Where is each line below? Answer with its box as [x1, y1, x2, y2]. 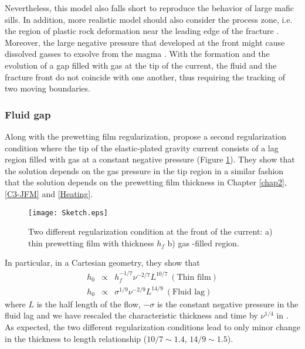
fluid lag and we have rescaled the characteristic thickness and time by [5, 309, 258, 321]
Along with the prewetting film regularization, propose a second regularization [5, 130, 286, 142]
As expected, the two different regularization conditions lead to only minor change [5, 320, 300, 333]
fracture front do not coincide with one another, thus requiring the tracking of [5, 70, 285, 83]
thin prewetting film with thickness [28, 236, 154, 249]
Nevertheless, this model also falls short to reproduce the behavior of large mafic [5, 2, 294, 13]
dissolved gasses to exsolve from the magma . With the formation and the [5, 48, 270, 60]
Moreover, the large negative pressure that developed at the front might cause [5, 36, 285, 48]
